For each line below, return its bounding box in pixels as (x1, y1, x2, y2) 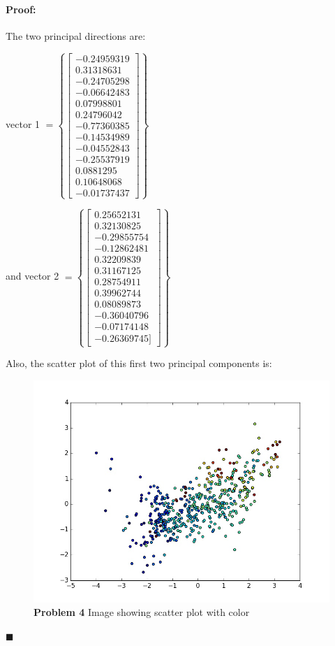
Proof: (6, 1, 36, 16)
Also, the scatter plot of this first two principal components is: (6, 356, 272, 371)
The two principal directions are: (6, 28, 146, 43)
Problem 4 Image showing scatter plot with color (33, 605, 250, 619)
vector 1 (6, 117, 40, 131)
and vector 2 (6, 268, 59, 283)
